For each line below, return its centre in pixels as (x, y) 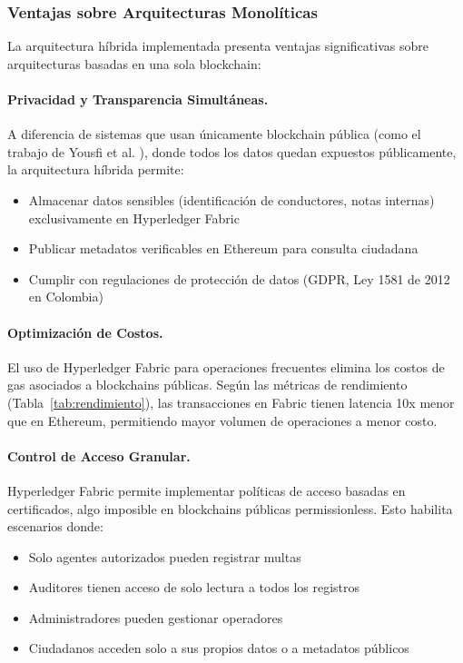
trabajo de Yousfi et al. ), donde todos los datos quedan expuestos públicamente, (232, 151)
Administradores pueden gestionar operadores (156, 617)
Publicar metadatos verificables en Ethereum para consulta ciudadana (223, 248)
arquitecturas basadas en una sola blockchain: (134, 63)
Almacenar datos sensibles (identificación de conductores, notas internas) (231, 199)
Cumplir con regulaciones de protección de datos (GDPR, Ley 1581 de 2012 (239, 278)
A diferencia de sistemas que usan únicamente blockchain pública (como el (214, 134)
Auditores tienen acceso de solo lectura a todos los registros (194, 587)
